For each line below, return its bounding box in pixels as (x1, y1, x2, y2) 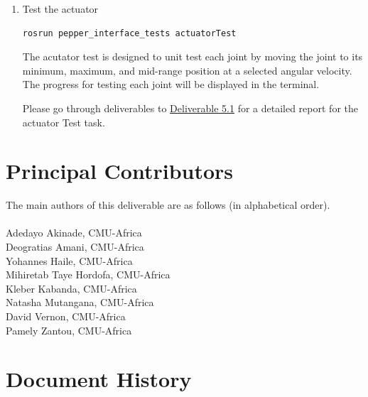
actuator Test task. (22, 114, 105, 129)
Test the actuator (22, 1, 99, 16)
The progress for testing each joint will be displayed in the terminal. (22, 77, 320, 92)
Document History (6, 364, 192, 393)
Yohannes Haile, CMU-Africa (6, 253, 133, 268)
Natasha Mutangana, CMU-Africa (6, 295, 154, 310)
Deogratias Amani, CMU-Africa (6, 239, 144, 254)
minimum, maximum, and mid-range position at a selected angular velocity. (22, 62, 352, 77)
